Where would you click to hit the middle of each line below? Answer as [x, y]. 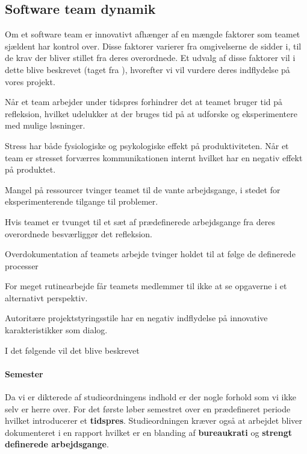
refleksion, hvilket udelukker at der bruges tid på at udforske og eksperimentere [151, 113]
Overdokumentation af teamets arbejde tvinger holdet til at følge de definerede [150, 254]
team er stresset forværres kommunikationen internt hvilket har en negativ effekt [154, 157]
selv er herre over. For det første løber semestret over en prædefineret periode [148, 408]
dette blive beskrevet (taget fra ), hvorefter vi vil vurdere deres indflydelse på [147, 69]
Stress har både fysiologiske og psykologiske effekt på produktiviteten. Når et [147, 145]
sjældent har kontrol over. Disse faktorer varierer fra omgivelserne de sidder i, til [153, 46]
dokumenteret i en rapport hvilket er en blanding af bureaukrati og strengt [149, 432]
